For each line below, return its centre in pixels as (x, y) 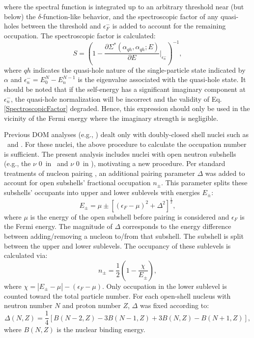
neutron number (28, 305)
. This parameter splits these (204, 183)
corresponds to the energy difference (177, 226)
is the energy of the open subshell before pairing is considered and (130, 216)
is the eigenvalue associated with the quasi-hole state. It (162, 79)
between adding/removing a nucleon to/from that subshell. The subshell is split (124, 236)
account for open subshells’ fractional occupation (77, 183)
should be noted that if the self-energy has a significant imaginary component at (125, 89)
